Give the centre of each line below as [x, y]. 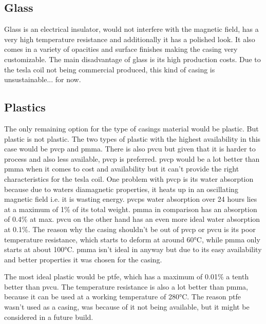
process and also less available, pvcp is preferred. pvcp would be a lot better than [132, 158]
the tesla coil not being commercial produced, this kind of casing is [110, 69]
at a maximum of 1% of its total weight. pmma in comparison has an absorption [131, 209]
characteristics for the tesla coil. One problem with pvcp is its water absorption [129, 178]
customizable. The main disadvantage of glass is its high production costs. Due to [132, 59]
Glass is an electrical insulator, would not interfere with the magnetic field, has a [131, 29]
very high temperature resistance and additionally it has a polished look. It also [130, 39]
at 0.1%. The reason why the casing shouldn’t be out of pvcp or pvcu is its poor [130, 229]
